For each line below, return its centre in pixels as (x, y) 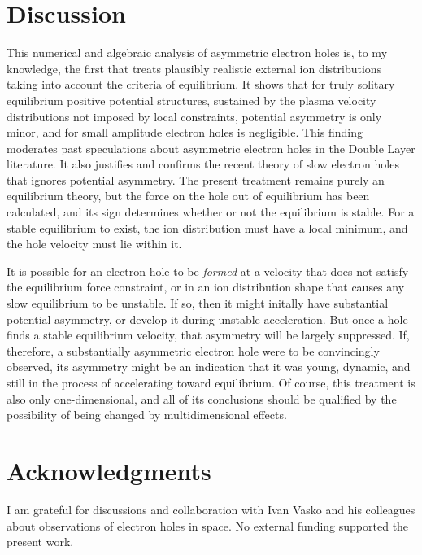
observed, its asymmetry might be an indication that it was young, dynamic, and (209, 367)
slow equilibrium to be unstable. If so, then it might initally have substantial (198, 303)
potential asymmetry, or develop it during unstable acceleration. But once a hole (207, 319)
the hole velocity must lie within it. (94, 244)
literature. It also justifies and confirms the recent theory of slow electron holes (203, 164)
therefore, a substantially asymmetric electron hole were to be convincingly (193, 350)
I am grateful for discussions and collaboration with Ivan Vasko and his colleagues (211, 509)
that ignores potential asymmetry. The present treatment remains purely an (196, 179)
